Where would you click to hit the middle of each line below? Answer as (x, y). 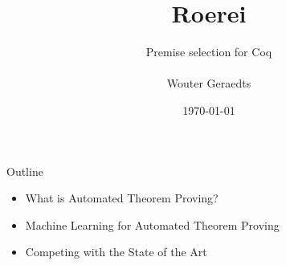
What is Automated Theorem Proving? (122, 198)
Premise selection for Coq (209, 52)
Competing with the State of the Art (116, 252)
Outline (25, 171)
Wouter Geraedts (209, 83)
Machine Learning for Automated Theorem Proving (152, 224)
